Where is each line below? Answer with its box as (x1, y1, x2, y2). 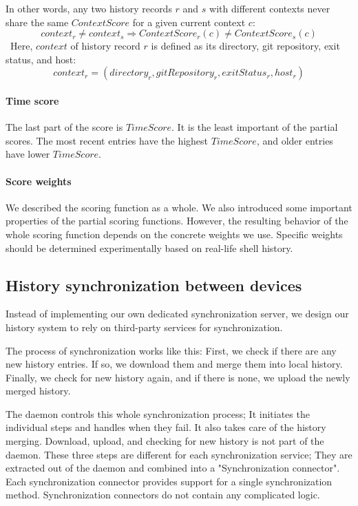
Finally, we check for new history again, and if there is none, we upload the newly (6, 370, 350, 384)
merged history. (6, 383, 71, 398)
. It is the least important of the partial (171, 120, 338, 134)
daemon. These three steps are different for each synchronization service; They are (6, 447, 352, 461)
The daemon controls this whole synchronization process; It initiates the (6, 406, 310, 421)
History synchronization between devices (6, 274, 302, 295)
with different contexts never (209, 1, 330, 15)
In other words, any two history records (6, 1, 172, 15)
